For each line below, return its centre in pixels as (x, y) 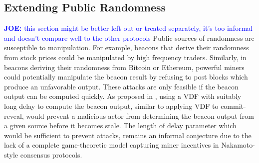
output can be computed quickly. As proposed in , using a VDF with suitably (123, 96)
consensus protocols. (51, 154)
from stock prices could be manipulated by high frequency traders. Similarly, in (125, 57)
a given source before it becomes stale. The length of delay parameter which (120, 125)
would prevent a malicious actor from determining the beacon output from (140, 116)
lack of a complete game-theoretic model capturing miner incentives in (112, 145)
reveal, (14, 116)
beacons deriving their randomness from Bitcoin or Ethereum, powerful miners (124, 67)
